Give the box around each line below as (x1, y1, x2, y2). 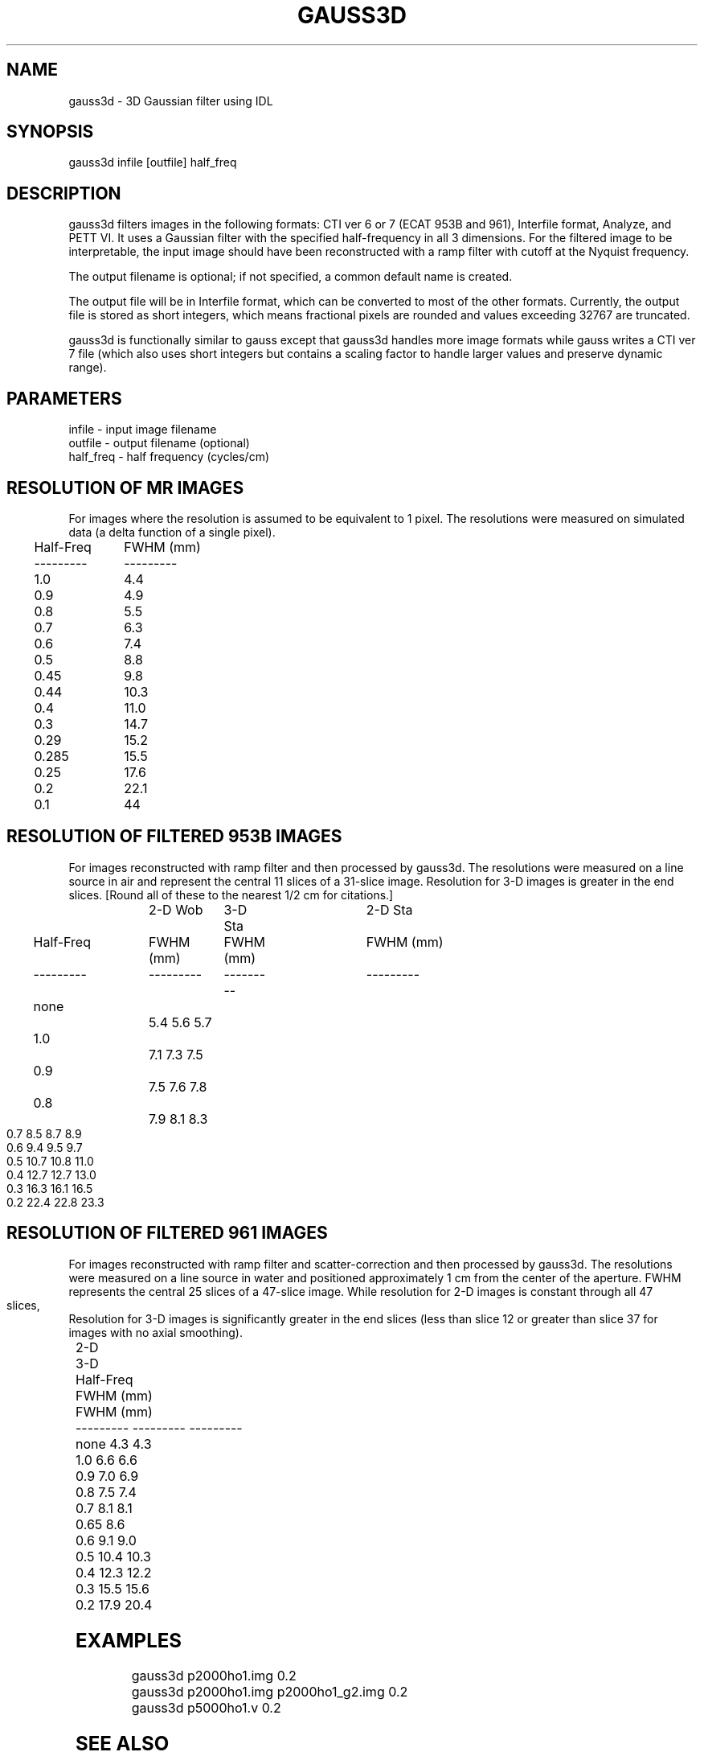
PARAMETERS (6, 388, 122, 409)
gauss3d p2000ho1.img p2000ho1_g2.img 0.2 (131, 1684, 408, 1701)
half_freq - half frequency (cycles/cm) (68, 450, 270, 464)
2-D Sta (366, 901, 413, 918)
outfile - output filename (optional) (68, 436, 250, 450)
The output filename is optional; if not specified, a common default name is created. (68, 269, 513, 284)
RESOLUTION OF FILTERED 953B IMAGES (6, 826, 342, 847)
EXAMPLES (76, 1628, 182, 1652)
